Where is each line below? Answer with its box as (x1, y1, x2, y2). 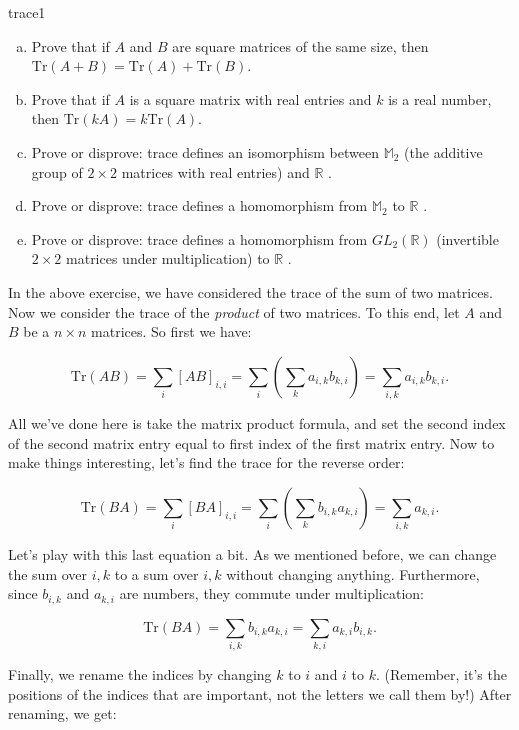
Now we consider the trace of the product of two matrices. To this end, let (8, 301, 460, 322)
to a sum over (114, 563, 199, 584)
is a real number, (388, 88, 492, 109)
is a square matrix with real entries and (129, 88, 372, 109)
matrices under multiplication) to (66, 248, 270, 269)
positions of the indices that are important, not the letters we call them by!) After (8, 683, 512, 704)
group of (31, 161, 83, 182)
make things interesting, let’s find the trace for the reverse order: (8, 452, 405, 473)
